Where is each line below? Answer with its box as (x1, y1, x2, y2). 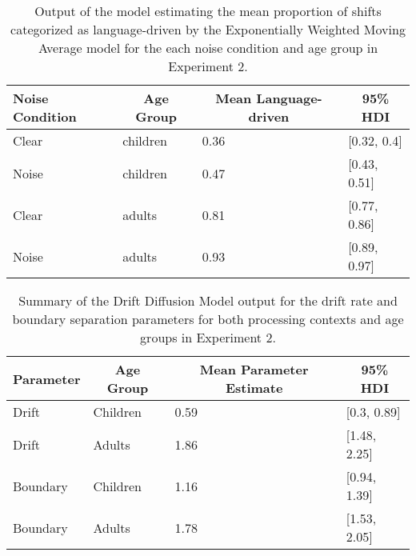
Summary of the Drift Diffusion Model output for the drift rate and (18, 291, 398, 310)
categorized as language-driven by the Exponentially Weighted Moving (10, 20, 406, 38)
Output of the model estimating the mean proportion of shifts (34, 2, 382, 20)
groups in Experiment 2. (140, 328, 276, 346)
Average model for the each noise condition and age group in (38, 38, 378, 57)
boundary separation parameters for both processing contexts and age (12, 310, 404, 328)
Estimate (225, 378, 283, 397)
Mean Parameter (199, 360, 309, 378)
